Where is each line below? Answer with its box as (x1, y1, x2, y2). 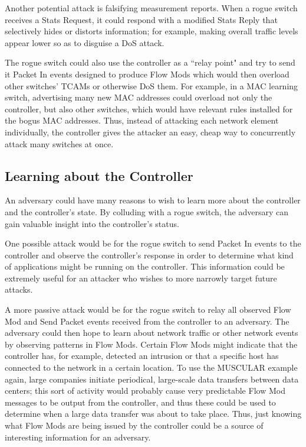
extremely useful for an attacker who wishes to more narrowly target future (5, 271, 277, 284)
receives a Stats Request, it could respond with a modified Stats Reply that (5, 13, 278, 25)
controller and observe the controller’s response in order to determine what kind (5, 248, 294, 261)
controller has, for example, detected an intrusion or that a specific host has (5, 349, 279, 362)
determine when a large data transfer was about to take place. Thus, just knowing (5, 407, 302, 420)
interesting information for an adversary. (5, 430, 151, 443)
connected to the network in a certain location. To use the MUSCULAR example (5, 361, 298, 374)
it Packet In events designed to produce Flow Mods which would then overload (5, 67, 289, 80)
